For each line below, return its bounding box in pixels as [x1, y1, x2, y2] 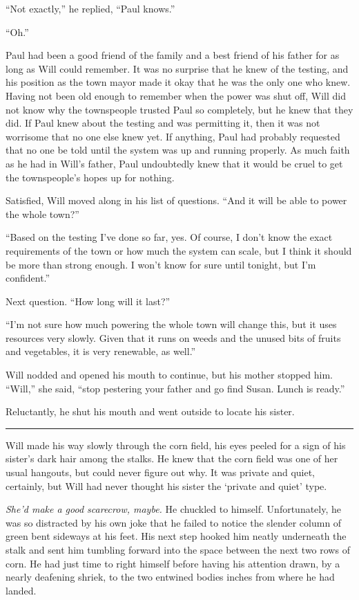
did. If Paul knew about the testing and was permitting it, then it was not [6, 116, 320, 130]
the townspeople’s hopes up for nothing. [6, 170, 175, 184]
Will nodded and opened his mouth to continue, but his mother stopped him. [6, 367, 333, 382]
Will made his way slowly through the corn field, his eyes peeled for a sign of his [6, 437, 346, 452]
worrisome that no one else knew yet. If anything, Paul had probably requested [6, 129, 340, 143]
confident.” [6, 271, 50, 285]
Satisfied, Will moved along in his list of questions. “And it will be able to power [6, 193, 347, 208]
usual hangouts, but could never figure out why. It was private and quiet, [6, 465, 315, 480]
